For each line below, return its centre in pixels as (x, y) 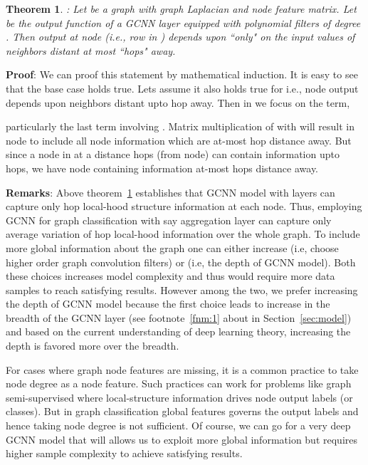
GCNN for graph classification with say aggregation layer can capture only (169, 220)
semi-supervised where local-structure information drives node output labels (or (179, 397)
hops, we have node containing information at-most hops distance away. (162, 168)
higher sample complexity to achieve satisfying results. (124, 453)
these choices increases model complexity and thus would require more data (170, 276)
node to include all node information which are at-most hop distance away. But (179, 140)
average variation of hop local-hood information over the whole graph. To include (183, 234)
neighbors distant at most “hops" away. (91, 50)
